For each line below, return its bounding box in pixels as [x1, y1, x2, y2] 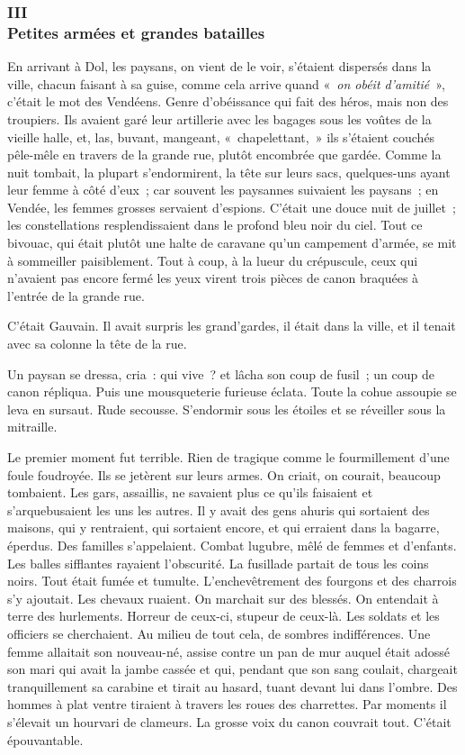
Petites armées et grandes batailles [7, 21, 265, 43]
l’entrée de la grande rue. [7, 286, 145, 305]
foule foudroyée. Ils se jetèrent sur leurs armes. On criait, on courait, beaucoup [7, 465, 441, 484]
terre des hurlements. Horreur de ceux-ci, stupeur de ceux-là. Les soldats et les [7, 606, 440, 625]
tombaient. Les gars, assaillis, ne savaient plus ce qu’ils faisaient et [7, 483, 373, 502]
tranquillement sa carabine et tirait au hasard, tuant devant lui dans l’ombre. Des [7, 677, 458, 696]
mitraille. [7, 417, 58, 436]
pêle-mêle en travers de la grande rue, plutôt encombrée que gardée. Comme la [7, 145, 442, 164]
